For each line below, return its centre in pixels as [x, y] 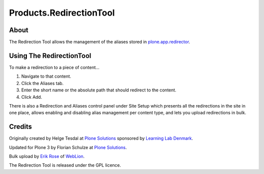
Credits [21, 127]
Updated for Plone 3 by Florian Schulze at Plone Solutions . [68, 147]
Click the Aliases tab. [42, 83]
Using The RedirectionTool [50, 55]
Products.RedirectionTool [62, 13]
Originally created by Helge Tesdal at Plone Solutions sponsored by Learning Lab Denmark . [101, 138]
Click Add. [32, 97]
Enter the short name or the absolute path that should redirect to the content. [99, 90]
